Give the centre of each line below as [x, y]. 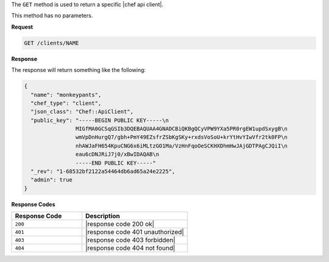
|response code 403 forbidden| [131, 240]
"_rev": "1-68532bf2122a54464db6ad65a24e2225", [103, 172]
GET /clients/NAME [51, 43]
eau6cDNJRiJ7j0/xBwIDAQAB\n [117, 154]
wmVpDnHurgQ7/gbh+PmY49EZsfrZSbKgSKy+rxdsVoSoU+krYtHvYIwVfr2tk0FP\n [181, 137]
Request [22, 27]
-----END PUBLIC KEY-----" [116, 163]
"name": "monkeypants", [66, 95]
